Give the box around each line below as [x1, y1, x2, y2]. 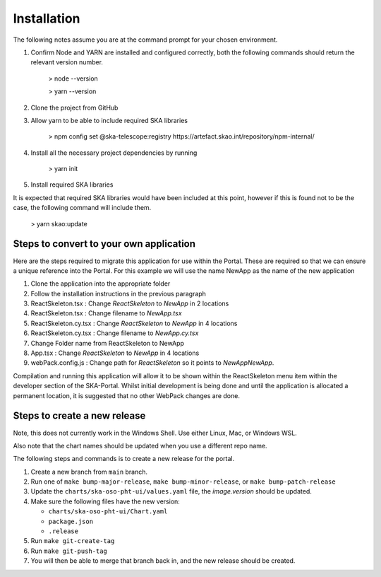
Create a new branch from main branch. [30, 467, 148, 476]
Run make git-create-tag [30, 537, 115, 545]
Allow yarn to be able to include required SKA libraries [30, 116, 188, 124]
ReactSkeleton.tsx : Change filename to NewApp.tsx [30, 309, 183, 317]
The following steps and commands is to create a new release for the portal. [13, 455, 235, 463]
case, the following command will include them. [13, 204, 152, 212]
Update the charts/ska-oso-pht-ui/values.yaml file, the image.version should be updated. [30, 487, 312, 496]
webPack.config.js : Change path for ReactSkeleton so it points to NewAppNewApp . [30, 359, 274, 367]
